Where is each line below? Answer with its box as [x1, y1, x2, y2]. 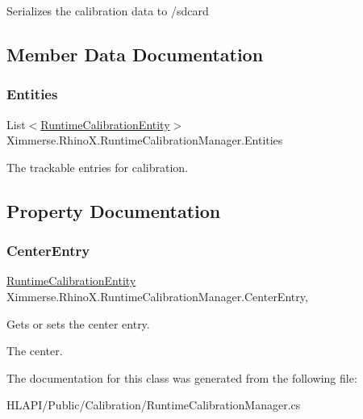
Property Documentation [6, 198, 221, 223]
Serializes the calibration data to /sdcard [6, 2, 209, 19]
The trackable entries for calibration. [6, 158, 189, 175]
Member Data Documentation [6, 41, 264, 66]
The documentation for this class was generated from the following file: [6, 369, 357, 386]
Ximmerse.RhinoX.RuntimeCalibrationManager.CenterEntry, [6, 287, 308, 304]
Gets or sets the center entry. [6, 315, 150, 332]
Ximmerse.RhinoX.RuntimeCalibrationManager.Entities [6, 132, 283, 149]
